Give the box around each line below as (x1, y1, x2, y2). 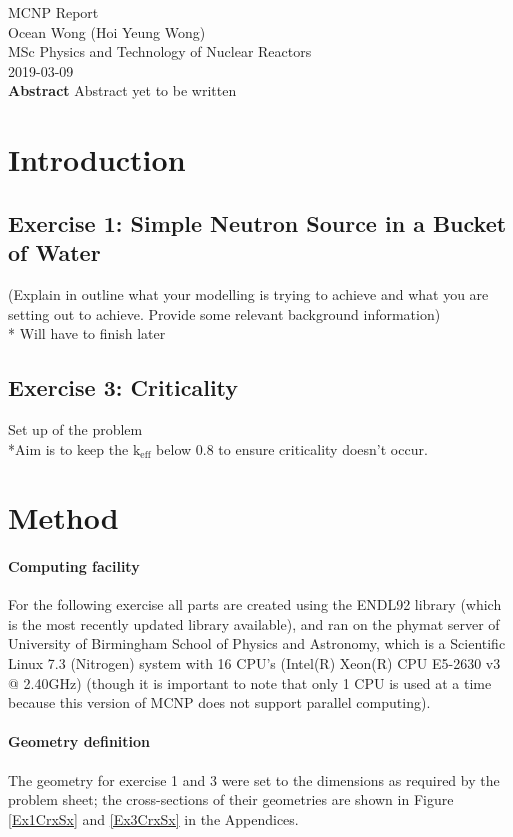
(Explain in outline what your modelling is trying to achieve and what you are (8, 283, 489, 304)
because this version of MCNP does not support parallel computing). (8, 692, 431, 713)
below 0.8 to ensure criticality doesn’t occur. (156, 438, 428, 459)
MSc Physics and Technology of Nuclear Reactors (8, 41, 312, 62)
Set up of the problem (8, 418, 143, 439)
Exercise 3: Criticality (8, 372, 239, 403)
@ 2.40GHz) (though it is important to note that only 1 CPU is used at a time (8, 672, 492, 693)
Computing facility (8, 556, 140, 577)
